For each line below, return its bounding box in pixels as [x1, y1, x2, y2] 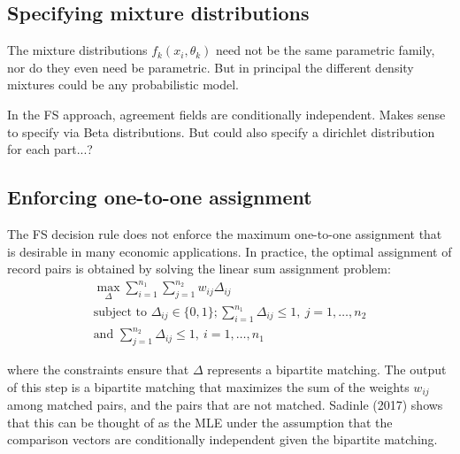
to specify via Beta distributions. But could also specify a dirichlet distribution [7, 122, 435, 141]
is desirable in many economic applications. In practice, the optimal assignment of [7, 242, 452, 260]
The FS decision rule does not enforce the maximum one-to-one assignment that [7, 224, 442, 242]
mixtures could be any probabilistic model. [7, 75, 239, 94]
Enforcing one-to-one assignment [7, 183, 312, 211]
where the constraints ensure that [7, 360, 189, 379]
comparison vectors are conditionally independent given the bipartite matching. [7, 430, 438, 449]
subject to [93, 306, 147, 319]
